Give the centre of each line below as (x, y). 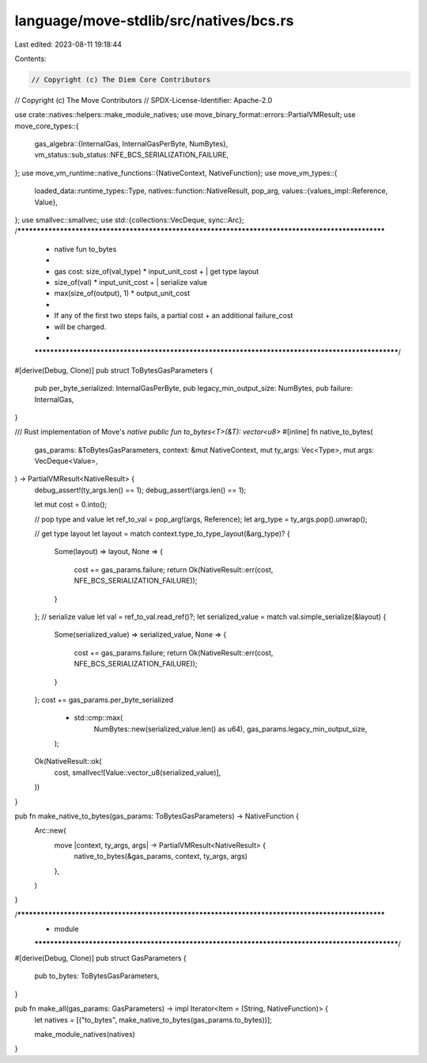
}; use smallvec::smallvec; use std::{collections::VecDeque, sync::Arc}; (129, 220)
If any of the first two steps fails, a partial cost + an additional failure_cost (174, 316)
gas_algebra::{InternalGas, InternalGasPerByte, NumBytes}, (131, 144)
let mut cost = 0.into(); (71, 505)
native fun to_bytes (85, 249)
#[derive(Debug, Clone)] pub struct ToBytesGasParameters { (114, 370)
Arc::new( (50, 830)
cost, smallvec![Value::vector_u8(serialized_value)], (138, 773)
